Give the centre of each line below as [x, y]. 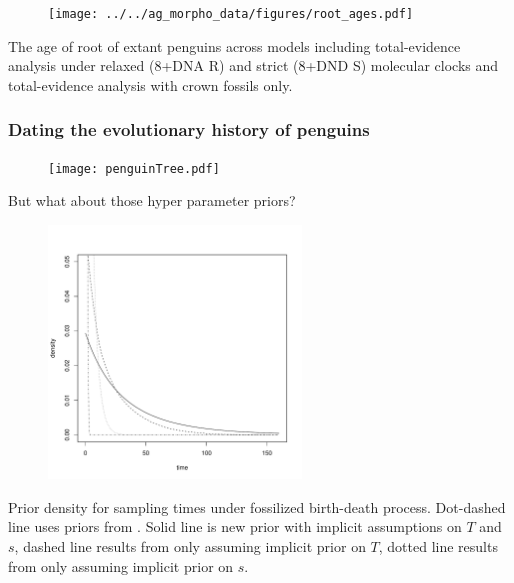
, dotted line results [438, 546]
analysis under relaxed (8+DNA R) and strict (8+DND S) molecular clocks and [253, 65]
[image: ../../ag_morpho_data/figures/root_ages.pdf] [231, 14]
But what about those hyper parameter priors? [152, 200]
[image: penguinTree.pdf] [134, 168]
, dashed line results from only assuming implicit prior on [190, 546]
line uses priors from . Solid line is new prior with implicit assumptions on [235, 526]
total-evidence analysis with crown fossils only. [150, 84]
